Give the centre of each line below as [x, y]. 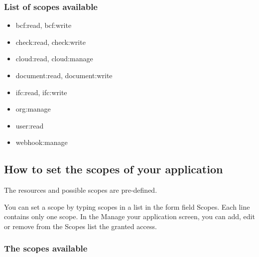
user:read [30, 125]
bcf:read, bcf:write [44, 25]
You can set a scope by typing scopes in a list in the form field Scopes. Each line [127, 206]
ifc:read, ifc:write [41, 92]
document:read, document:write [64, 75]
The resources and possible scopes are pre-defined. [81, 190]
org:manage [33, 109]
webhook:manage [42, 142]
